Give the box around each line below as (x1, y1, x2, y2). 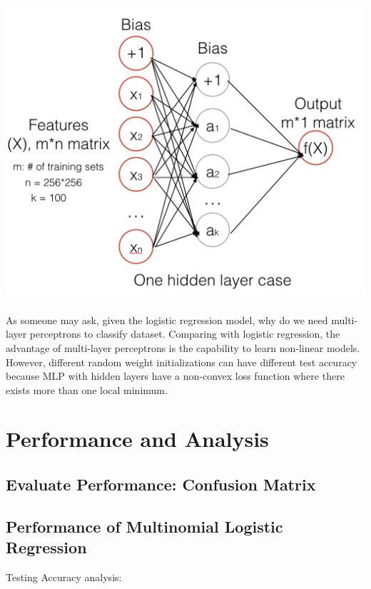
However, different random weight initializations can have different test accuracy (6, 354, 357, 369)
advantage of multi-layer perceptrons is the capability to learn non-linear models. (6, 340, 360, 355)
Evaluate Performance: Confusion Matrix (6, 473, 316, 495)
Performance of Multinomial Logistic (6, 515, 283, 537)
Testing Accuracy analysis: (6, 570, 122, 585)
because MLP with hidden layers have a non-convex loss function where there (6, 368, 345, 383)
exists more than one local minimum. (6, 382, 168, 397)
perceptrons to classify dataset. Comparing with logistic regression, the (29, 326, 340, 341)
